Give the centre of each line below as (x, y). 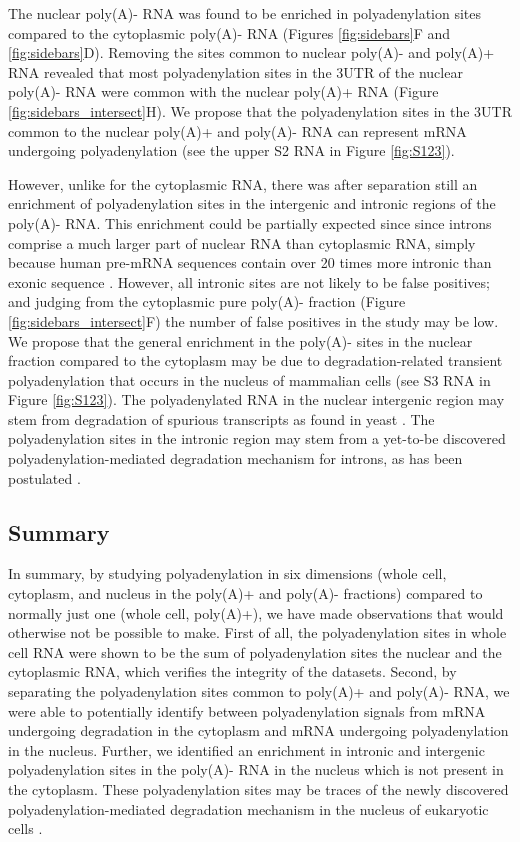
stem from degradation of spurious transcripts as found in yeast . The (221, 418)
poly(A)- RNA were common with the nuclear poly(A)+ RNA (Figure (223, 91)
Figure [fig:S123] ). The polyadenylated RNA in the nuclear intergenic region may (256, 399)
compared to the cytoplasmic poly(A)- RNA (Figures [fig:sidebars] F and (229, 32)
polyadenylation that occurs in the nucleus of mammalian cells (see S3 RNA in (249, 379)
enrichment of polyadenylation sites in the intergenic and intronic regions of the (252, 203)
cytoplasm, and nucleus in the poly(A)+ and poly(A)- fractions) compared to (245, 593)
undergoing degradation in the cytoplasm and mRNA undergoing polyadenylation (258, 730)
